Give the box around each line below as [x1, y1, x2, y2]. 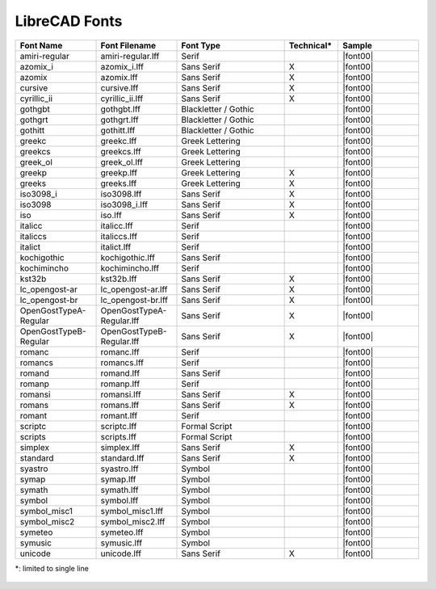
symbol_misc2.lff [100, 515, 166, 527]
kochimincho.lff [100, 263, 160, 274]
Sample [342, 40, 373, 51]
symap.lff [100, 473, 136, 485]
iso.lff [100, 209, 123, 221]
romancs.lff [100, 356, 145, 368]
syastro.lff [100, 463, 139, 474]
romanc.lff [100, 346, 140, 357]
